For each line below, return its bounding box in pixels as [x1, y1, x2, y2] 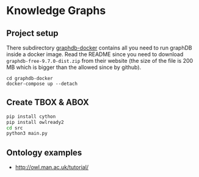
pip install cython [6, 114, 56, 120]
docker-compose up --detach [6, 81, 78, 87]
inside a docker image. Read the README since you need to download [6, 51, 184, 58]
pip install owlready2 [6, 119, 64, 125]
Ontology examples [6, 147, 82, 157]
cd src [6, 125, 23, 131]
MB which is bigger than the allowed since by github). [6, 63, 142, 71]
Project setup [6, 28, 59, 38]
